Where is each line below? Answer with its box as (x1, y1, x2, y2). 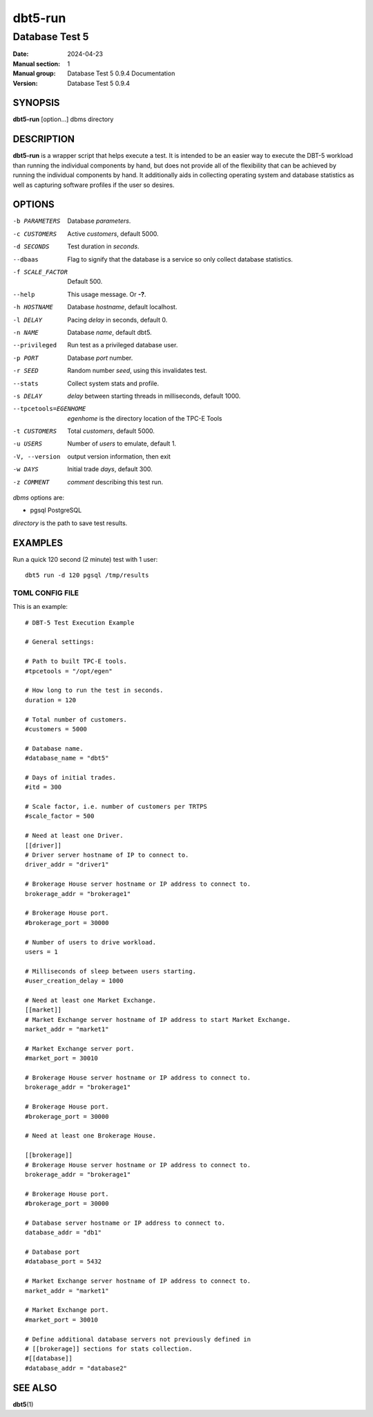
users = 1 (25, 948, 58, 956)
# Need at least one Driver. (25, 832, 124, 840)
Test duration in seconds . (67, 242, 140, 250)
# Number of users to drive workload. (25, 938, 157, 946)
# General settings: (25, 638, 95, 646)
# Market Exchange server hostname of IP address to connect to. (25, 1277, 251, 1285)
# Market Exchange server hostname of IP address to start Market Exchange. (25, 1016, 291, 1023)
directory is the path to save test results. (12, 519, 128, 527)
